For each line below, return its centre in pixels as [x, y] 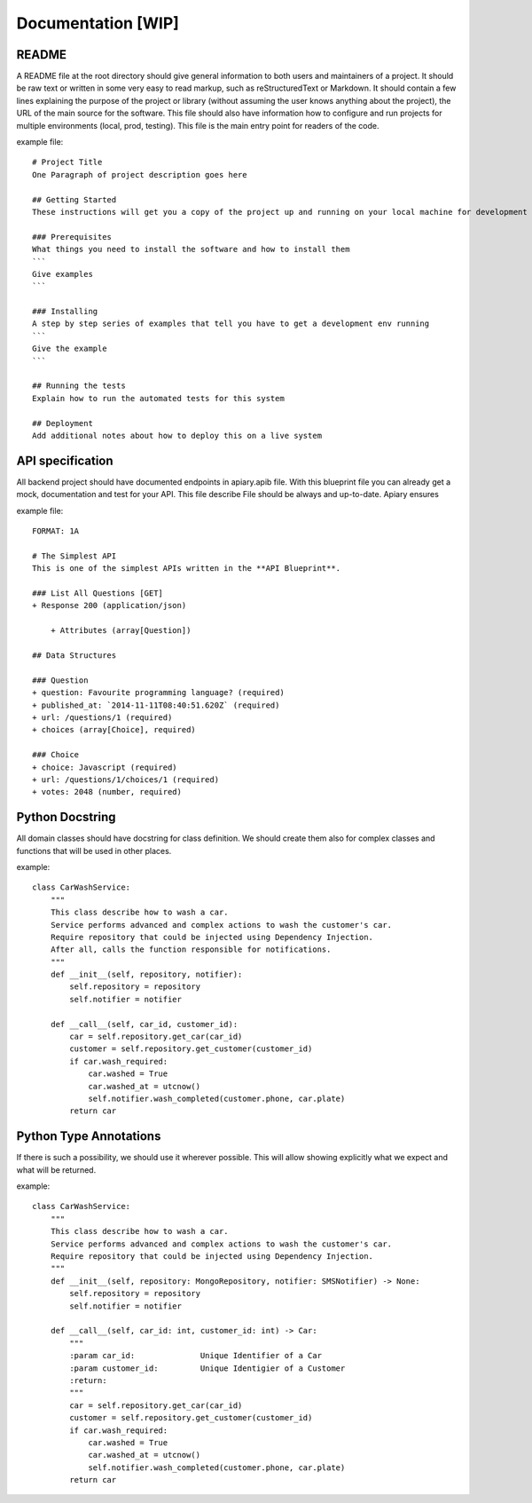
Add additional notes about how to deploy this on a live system [177, 435]
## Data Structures [74, 655]
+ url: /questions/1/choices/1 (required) [126, 779]
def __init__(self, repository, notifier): [146, 975]
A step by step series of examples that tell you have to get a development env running [231, 324]
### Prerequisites [72, 237]
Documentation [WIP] [98, 23]
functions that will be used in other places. [94, 850]
